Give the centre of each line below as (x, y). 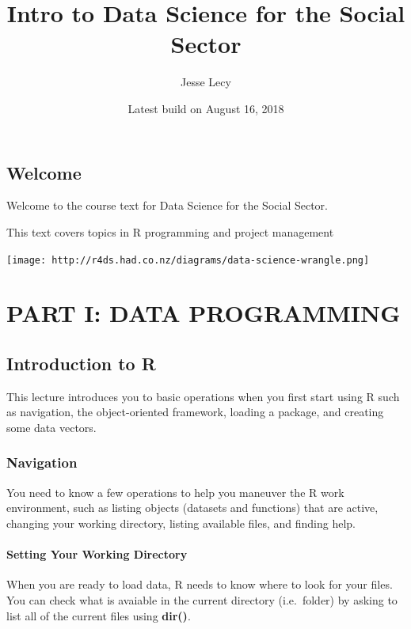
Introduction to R (81, 363)
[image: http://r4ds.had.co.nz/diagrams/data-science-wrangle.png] (188, 260)
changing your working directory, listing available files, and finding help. (181, 523)
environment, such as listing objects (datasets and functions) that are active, (192, 508)
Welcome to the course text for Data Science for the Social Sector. (167, 205)
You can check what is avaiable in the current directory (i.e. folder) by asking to (202, 599)
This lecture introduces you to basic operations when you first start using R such (203, 396)
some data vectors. (51, 427)
